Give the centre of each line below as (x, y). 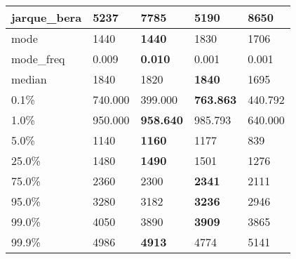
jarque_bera (47, 17)
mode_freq (38, 59)
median (29, 79)
